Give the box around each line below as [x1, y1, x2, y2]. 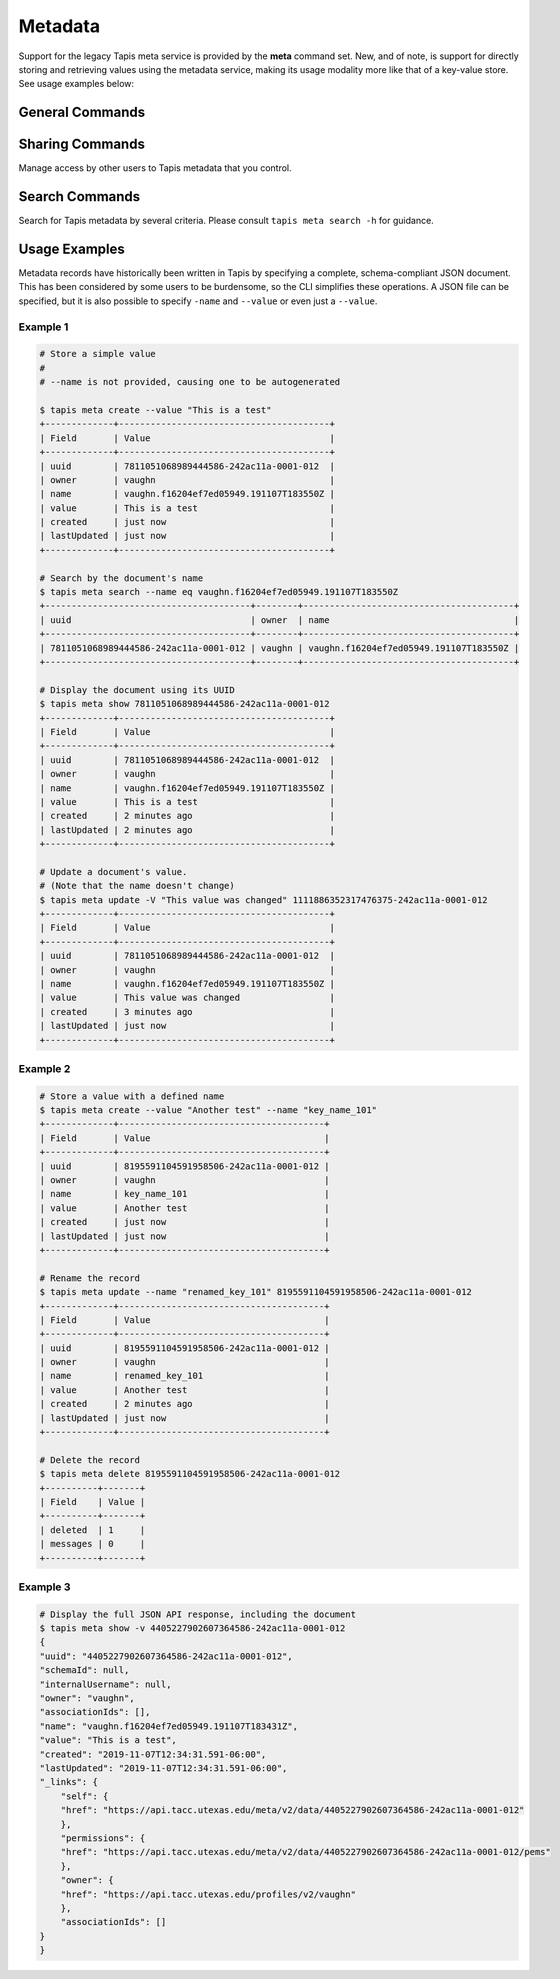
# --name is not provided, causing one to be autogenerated [39, 376, 341, 388]
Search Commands [18, 188, 141, 205]
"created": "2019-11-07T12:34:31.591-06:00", [39, 1748, 267, 1760]
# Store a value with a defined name [39, 1090, 225, 1102]
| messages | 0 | [39, 1538, 146, 1550]
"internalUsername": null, [39, 1678, 172, 1690]
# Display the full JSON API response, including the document [39, 1608, 357, 1620]
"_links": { [39, 1776, 99, 1788]
